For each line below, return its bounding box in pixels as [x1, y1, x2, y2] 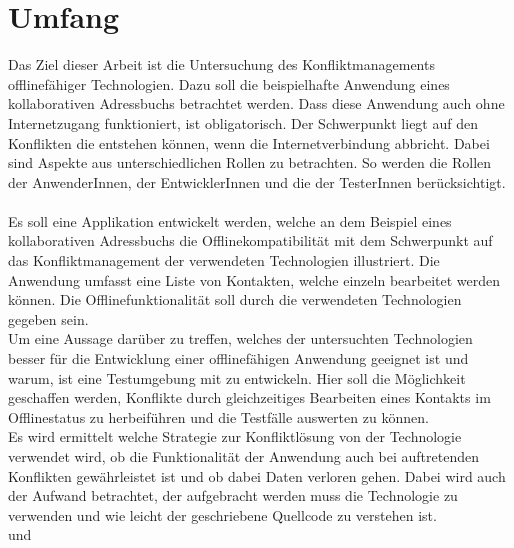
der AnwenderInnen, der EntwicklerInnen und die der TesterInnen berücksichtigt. [8, 171, 506, 192]
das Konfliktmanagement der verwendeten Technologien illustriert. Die [8, 250, 440, 271]
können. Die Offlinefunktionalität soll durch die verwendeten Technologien [8, 289, 462, 310]
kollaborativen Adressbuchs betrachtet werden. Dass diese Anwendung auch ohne [8, 93, 505, 114]
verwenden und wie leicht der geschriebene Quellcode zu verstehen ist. [8, 504, 437, 525]
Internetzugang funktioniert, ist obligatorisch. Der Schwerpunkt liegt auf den [8, 112, 478, 133]
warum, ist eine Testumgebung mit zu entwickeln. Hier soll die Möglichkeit [8, 367, 466, 388]
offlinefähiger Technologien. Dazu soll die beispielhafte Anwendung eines [8, 73, 450, 94]
